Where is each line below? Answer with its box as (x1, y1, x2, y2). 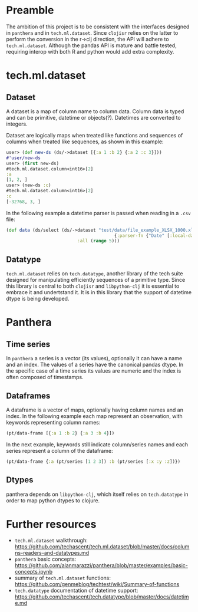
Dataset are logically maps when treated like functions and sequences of (6, 131, 183, 139)
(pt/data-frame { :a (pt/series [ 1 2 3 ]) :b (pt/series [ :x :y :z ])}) (6, 458, 181, 465)
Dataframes (6, 390, 51, 401)
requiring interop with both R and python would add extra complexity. (6, 48, 174, 55)
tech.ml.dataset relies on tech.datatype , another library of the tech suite (6, 270, 183, 277)
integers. (6, 120, 28, 127)
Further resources (6, 517, 97, 531)
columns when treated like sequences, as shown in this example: (6, 138, 164, 145)
